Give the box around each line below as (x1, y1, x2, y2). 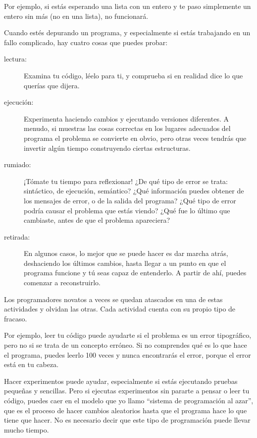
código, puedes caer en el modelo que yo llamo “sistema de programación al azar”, (4, 395, 254, 405)
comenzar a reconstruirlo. (24, 277, 101, 288)
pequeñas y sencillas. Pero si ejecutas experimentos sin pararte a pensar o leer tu (4, 385, 250, 396)
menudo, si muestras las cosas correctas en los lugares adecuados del (24, 123, 231, 133)
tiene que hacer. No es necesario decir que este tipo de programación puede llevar (4, 415, 251, 425)
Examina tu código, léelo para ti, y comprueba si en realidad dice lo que (24, 70, 243, 80)
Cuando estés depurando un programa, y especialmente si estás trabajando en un (4, 27, 251, 38)
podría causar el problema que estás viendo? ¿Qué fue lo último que (24, 205, 230, 215)
